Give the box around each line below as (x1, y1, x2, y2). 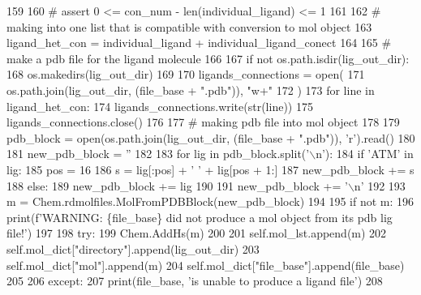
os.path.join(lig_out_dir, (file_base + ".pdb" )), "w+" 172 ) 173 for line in (6, 81, 375, 98)
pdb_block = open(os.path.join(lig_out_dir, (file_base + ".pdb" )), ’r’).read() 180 (6, 129, 415, 146)
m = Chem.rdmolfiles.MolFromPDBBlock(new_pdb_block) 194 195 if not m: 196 (6, 193, 415, 210)
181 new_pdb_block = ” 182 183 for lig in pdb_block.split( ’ (6, 145, 310, 162)
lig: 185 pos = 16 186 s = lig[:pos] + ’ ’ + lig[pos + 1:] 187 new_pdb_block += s (6, 160, 415, 177)
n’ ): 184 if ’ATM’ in (316, 145, 414, 162)
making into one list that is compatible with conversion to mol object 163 (6, 18, 372, 35)
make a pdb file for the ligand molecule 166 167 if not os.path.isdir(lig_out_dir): (6, 49, 410, 66)
